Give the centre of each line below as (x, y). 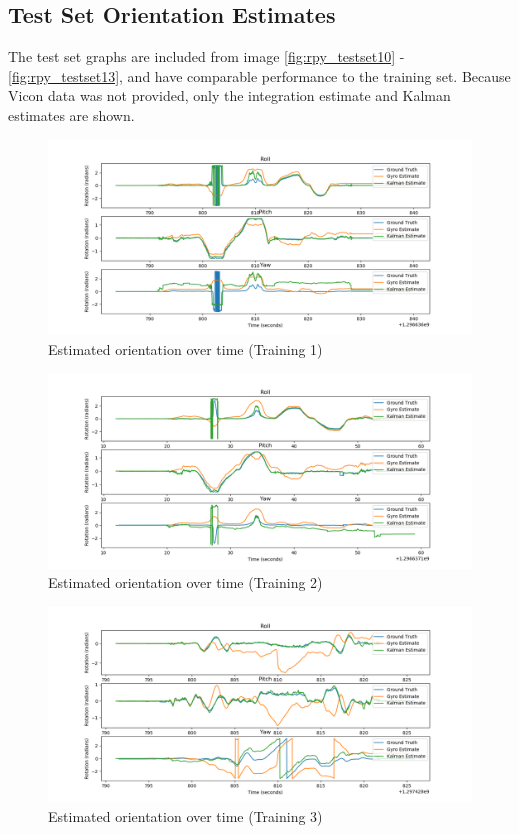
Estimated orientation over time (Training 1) (185, 348)
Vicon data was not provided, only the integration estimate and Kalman (229, 95)
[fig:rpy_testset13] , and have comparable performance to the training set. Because (259, 75)
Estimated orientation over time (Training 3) (185, 815)
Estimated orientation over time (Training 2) (185, 582)
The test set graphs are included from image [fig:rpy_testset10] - (206, 56)
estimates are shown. (71, 114)
